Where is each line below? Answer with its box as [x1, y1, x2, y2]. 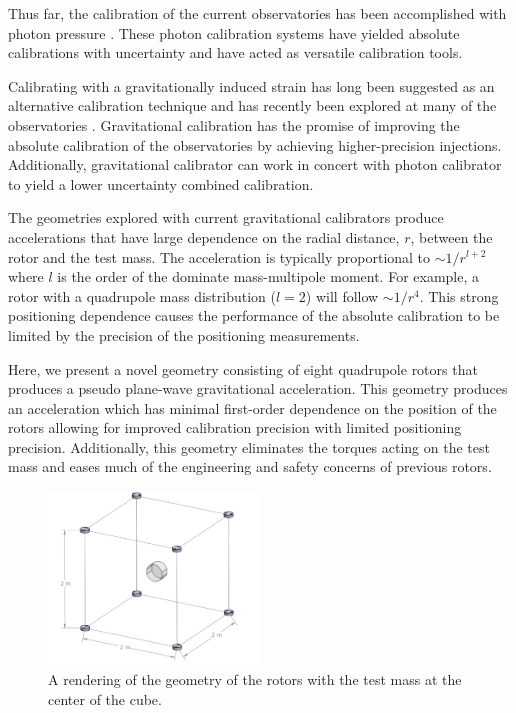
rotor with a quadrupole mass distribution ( [8, 285, 276, 306]
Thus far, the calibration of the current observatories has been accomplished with [8, 3, 507, 23]
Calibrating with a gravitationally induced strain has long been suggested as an [8, 75, 495, 96]
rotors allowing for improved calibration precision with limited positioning [8, 417, 462, 438]
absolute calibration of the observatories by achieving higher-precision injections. [8, 134, 502, 155]
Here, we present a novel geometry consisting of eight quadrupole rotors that [8, 358, 478, 379]
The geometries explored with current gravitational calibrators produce [8, 207, 444, 228]
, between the [410, 226, 493, 247]
